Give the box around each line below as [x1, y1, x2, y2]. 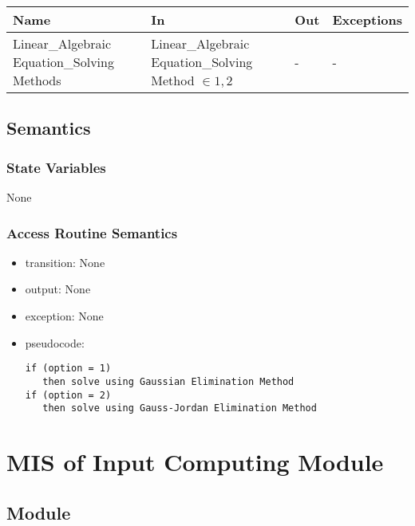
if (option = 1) [25, 363, 112, 375]
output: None [25, 281, 91, 297]
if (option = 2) [25, 389, 112, 401]
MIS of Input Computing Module [6, 446, 384, 477]
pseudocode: [25, 334, 85, 351]
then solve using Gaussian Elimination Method [42, 375, 294, 387]
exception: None [25, 308, 104, 324]
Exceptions [332, 10, 402, 29]
